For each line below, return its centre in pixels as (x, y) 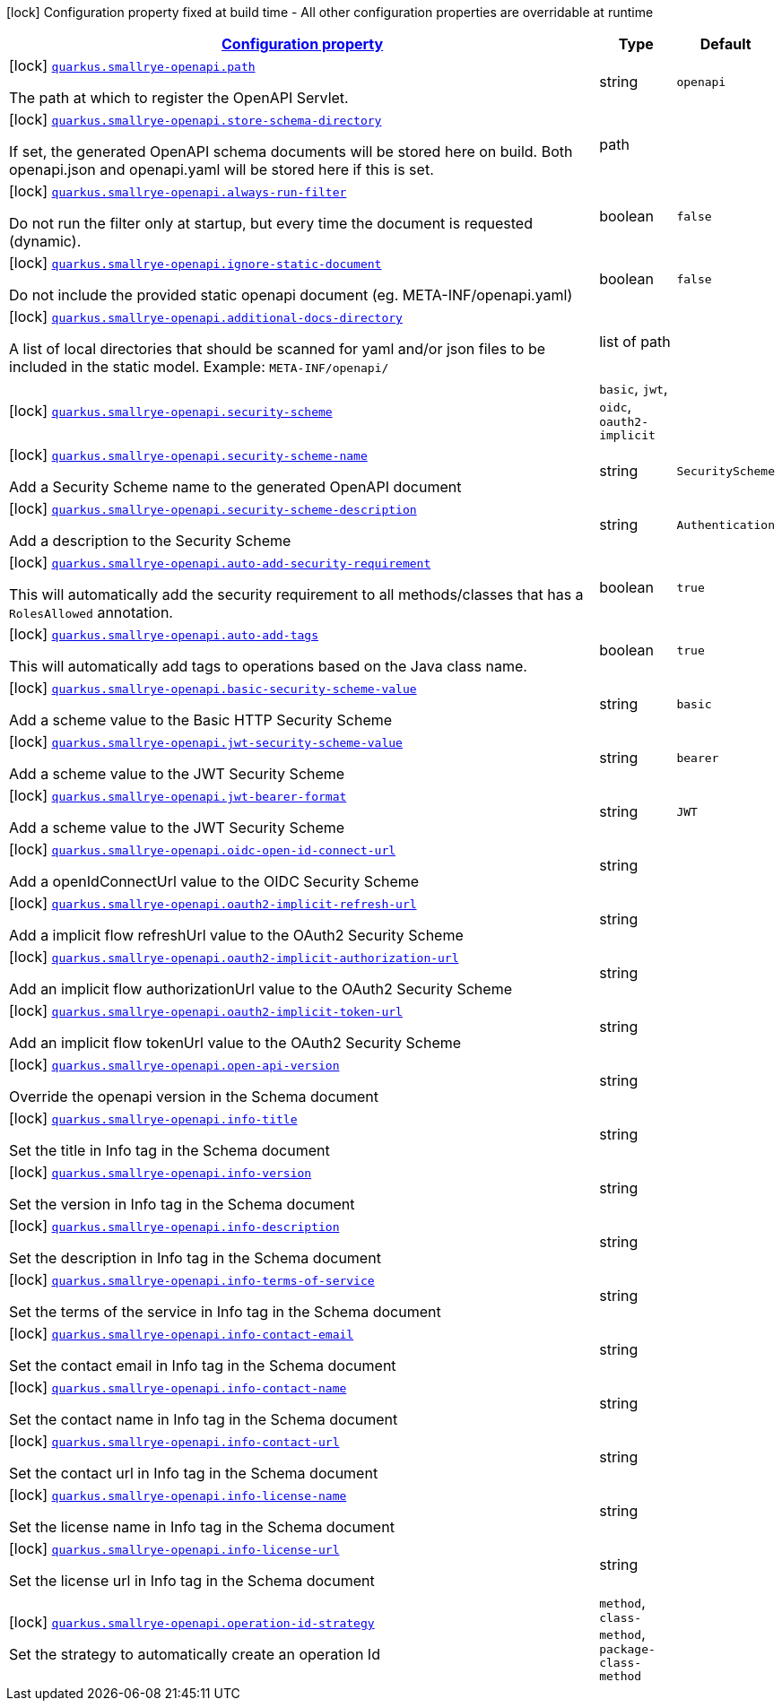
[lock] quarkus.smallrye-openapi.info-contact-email (182, 1333)
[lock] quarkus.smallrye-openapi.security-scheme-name (188, 455)
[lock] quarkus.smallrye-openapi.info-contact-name (178, 1387)
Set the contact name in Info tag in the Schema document (204, 1419)
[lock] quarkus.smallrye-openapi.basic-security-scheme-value (213, 688)
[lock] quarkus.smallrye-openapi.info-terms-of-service (192, 1279)
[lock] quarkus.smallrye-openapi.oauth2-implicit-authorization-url (234, 957)
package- (627, 1649)
